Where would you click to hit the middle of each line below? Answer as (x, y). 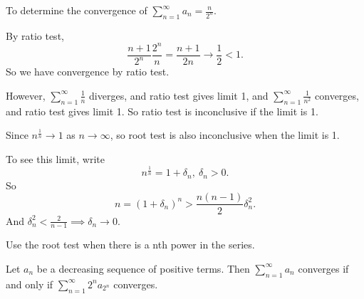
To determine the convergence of (77, 10)
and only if (30, 284)
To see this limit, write (56, 158)
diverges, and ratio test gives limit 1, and (179, 95)
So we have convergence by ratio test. (88, 72)
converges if (323, 268)
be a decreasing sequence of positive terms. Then (143, 268)
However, (26, 95)
